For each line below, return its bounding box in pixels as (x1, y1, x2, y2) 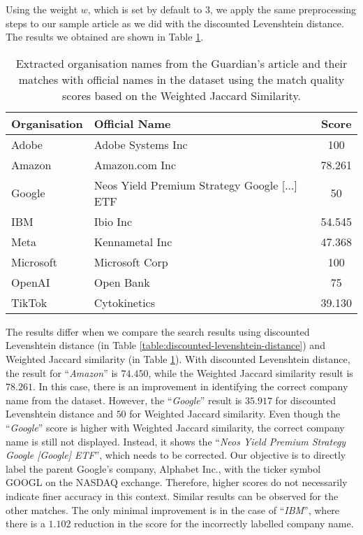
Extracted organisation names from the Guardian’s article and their (15, 55, 348, 71)
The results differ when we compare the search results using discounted (6, 324, 310, 338)
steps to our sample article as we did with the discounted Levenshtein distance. (6, 15, 344, 30)
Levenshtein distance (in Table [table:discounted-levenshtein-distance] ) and (6, 338, 325, 352)
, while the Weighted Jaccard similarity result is (148, 365, 353, 380)
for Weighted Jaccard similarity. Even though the (129, 406, 341, 421)
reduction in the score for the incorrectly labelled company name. (74, 516, 354, 531)
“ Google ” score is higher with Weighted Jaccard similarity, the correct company (6, 420, 345, 434)
